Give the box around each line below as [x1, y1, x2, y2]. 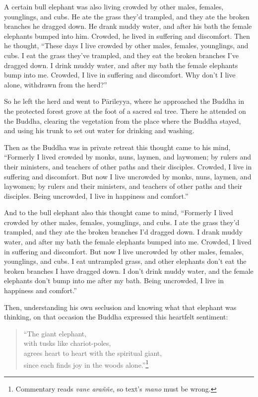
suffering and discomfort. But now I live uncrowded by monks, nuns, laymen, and [4, 171, 252, 181]
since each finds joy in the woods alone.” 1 [23, 358, 149, 370]
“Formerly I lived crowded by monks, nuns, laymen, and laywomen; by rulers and [4, 152, 252, 162]
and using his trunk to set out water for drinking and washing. [4, 125, 194, 136]
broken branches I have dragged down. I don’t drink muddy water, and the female [4, 265, 254, 276]
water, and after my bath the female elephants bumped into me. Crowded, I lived [4, 237, 252, 247]
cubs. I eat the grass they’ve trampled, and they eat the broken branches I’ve [4, 50, 239, 60]
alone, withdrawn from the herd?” [4, 79, 107, 89]
